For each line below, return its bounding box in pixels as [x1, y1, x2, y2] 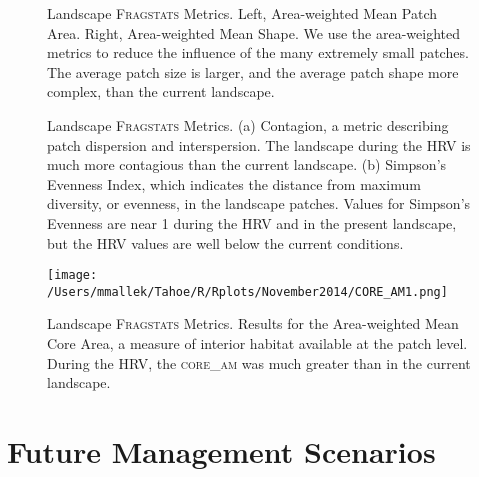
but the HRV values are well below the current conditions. [47, 232, 404, 253]
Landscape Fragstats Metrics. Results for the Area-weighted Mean [47, 313, 459, 334]
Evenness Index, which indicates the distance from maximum [47, 173, 421, 194]
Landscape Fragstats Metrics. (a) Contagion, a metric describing [47, 114, 449, 135]
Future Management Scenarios [7, 431, 436, 471]
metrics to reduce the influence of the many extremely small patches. [47, 42, 469, 63]
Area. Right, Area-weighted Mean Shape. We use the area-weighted [47, 22, 460, 43]
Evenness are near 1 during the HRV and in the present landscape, [47, 212, 457, 233]
